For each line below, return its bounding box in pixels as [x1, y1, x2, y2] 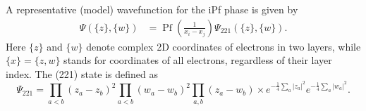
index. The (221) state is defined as [6, 66, 159, 81]
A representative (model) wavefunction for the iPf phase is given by [6, 2, 298, 16]
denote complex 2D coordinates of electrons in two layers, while [86, 39, 361, 53]
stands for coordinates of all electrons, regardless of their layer [63, 53, 332, 67]
